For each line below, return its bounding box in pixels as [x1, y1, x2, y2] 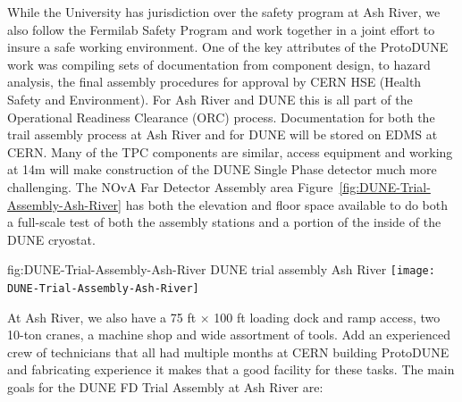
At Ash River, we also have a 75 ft [7, 307, 197, 326]
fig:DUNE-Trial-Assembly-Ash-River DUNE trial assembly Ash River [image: [7, 260, 435, 279]
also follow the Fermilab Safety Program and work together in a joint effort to [7, 20, 435, 38]
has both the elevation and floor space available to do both [125, 195, 448, 214]
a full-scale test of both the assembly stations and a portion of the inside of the [7, 213, 441, 231]
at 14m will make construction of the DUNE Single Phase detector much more [7, 160, 437, 179]
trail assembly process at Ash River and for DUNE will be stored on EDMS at [7, 125, 438, 144]
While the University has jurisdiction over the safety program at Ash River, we [7, 3, 441, 21]
